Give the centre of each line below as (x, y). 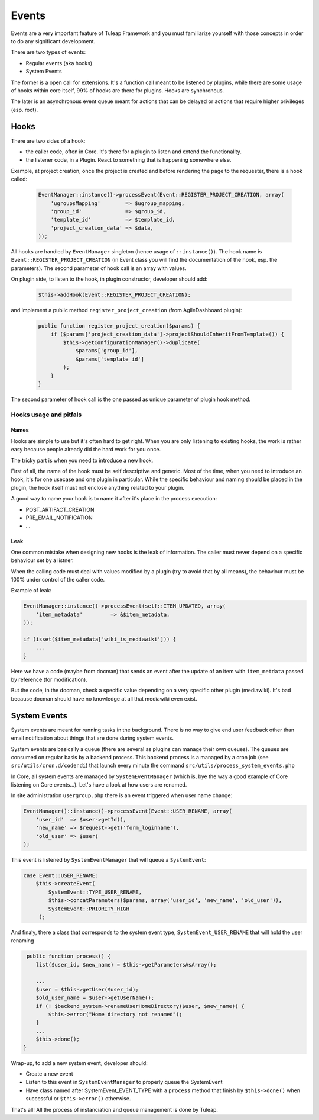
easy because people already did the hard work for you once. (86, 450)
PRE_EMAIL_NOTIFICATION (59, 518)
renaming (22, 941)
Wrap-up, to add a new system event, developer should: (79, 1063)
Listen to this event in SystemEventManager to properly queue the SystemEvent (124, 1082)
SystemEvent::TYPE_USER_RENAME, (95, 892)
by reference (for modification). (49, 680)
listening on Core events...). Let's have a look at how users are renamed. (99, 785)
